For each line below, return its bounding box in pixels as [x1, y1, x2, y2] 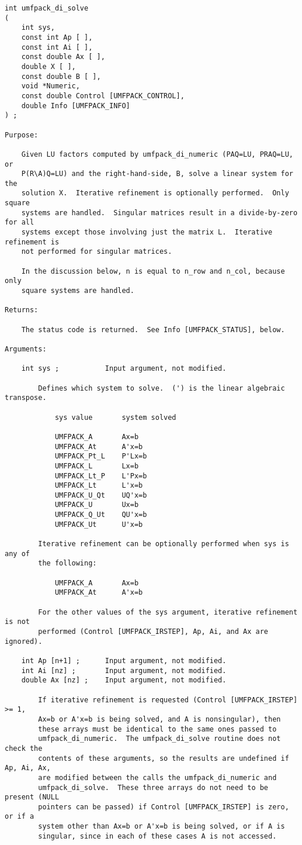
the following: [38, 559, 97, 568]
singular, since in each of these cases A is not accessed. [38, 832, 277, 840]
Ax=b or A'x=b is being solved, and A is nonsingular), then [38, 715, 281, 723]
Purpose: [5, 130, 39, 139]
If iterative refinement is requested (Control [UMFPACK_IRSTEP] [38, 695, 298, 704]
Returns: [5, 306, 39, 315]
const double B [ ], [21, 72, 101, 81]
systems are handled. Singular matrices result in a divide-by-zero [21, 208, 298, 217]
